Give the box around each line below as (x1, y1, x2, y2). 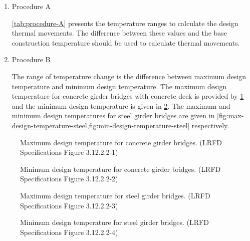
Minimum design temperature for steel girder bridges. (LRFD (20, 217, 209, 227)
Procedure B (12, 54, 51, 65)
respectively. (191, 120, 229, 130)
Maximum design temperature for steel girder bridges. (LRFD (20, 190, 210, 200)
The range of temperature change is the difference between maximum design (12, 71, 246, 81)
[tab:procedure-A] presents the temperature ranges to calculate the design (12, 18, 238, 28)
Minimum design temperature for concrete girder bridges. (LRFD (20, 163, 221, 174)
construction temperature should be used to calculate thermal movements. (12, 37, 240, 48)
